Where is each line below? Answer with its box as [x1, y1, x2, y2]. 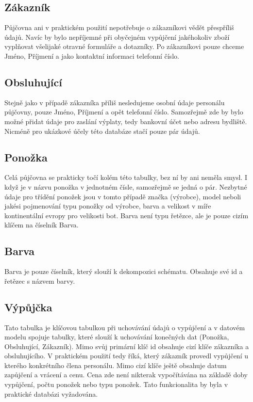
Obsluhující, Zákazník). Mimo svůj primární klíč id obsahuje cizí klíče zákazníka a [4, 341, 249, 351]
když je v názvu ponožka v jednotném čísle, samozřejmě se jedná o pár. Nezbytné [4, 181, 247, 192]
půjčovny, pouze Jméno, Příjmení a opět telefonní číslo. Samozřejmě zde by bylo [4, 107, 243, 117]
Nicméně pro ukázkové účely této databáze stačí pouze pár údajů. [4, 126, 200, 136]
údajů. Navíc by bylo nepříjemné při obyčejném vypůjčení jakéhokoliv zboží [4, 32, 230, 42]
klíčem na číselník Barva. [4, 220, 79, 230]
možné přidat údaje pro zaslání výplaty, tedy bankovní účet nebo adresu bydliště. [4, 116, 247, 126]
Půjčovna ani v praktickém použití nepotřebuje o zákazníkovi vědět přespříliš [4, 22, 234, 32]
